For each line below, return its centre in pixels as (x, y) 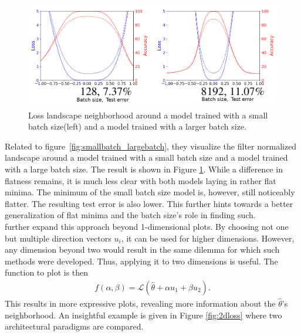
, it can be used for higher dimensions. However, (208, 238)
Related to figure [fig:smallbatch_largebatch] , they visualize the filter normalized (151, 146)
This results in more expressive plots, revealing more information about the (140, 303)
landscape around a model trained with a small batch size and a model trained (146, 157)
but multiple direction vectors (58, 238)
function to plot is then (47, 272)
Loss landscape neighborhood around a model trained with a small (148, 115)
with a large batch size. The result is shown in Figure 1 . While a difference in (144, 169)
